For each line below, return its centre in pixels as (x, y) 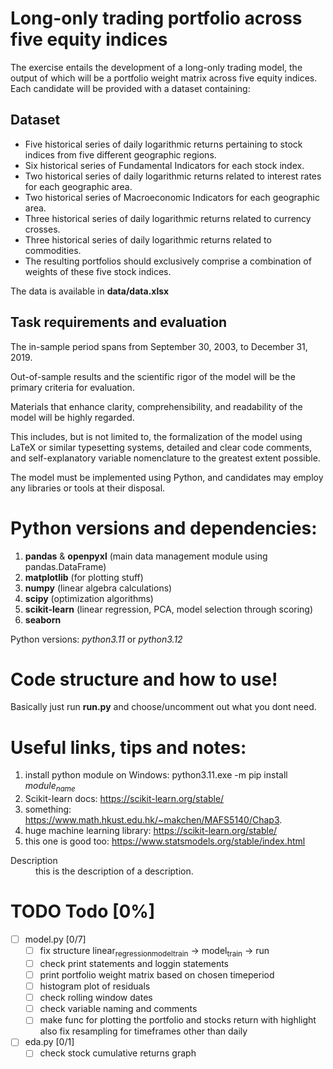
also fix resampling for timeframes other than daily (143, 1031)
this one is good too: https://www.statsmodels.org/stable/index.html (165, 841)
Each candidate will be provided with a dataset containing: (130, 88)
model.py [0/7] (55, 939)
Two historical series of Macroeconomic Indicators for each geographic (172, 197)
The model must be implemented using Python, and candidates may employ (167, 477)
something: (48, 809)
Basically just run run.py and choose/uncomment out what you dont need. (163, 707)
